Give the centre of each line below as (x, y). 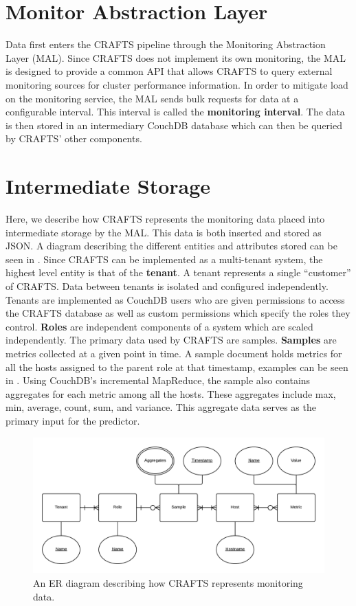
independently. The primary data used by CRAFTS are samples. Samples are (171, 340)
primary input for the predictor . (73, 420)
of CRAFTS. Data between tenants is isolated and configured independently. (167, 285)
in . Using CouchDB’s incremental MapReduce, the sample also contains (158, 380)
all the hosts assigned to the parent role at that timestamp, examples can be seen (177, 367)
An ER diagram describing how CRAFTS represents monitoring (168, 583)
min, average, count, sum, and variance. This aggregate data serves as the (161, 407)
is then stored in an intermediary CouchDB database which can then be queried (174, 125)
